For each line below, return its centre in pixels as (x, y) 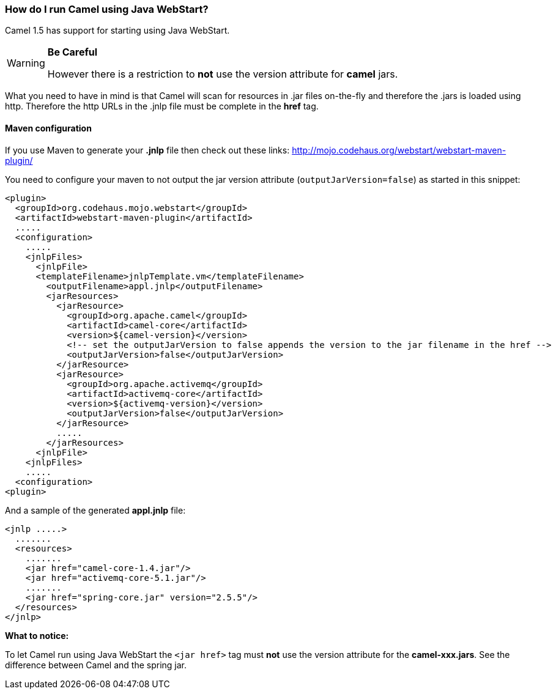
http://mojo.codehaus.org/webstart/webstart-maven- (399, 150)
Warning (26, 63)
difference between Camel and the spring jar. (96, 665)
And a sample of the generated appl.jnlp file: (95, 510)
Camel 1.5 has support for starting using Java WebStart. (117, 31)
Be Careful (72, 52)
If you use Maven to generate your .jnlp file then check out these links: (147, 150)
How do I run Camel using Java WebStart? (107, 9)
